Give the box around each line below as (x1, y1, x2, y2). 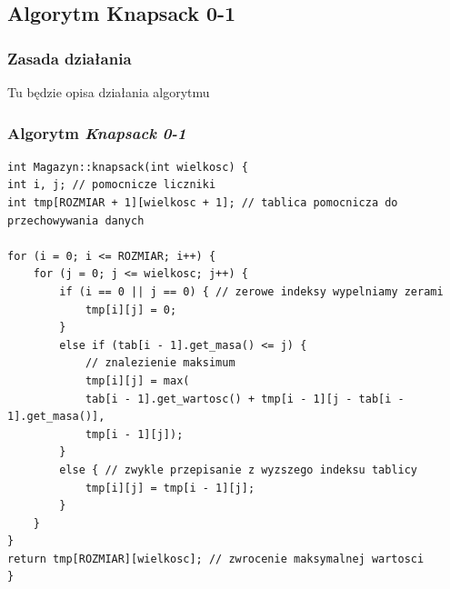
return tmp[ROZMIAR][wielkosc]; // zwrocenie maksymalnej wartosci (7, 552, 425, 565)
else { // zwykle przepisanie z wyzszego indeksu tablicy (59, 463, 418, 476)
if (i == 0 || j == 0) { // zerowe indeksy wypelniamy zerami (59, 285, 444, 298)
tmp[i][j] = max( (85, 374, 190, 387)
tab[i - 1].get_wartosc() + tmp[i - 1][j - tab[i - (85, 392, 405, 405)
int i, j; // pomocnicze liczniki (7, 178, 216, 192)
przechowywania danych (7, 214, 145, 227)
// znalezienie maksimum (85, 356, 235, 370)
